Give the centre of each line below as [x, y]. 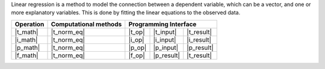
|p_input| [166, 48]
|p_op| [138, 48]
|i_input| [165, 40]
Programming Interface [162, 24]
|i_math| [26, 40]
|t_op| [137, 32]
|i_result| [199, 40]
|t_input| [165, 32]
